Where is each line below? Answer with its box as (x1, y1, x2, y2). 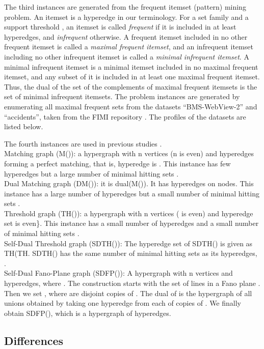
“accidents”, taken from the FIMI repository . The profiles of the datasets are (4, 111, 246, 122)
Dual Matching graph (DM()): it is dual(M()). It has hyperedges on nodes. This (4, 178, 254, 189)
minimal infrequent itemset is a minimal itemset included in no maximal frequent (4, 61, 258, 72)
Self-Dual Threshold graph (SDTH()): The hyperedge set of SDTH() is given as (4, 238, 253, 248)
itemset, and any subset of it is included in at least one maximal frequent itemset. (4, 71, 260, 82)
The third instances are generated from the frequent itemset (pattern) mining (4, 2, 246, 12)
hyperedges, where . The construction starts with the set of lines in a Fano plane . (4, 278, 260, 288)
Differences (4, 332, 64, 348)
